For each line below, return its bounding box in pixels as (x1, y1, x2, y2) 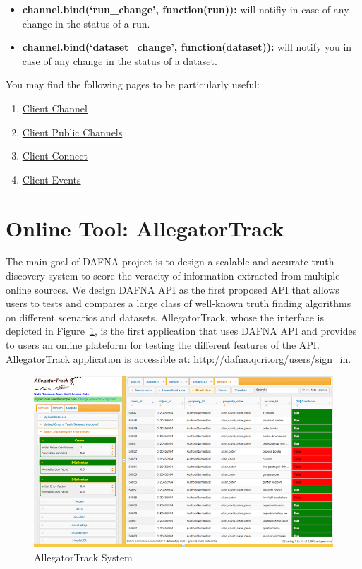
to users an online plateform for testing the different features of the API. (6, 337, 320, 352)
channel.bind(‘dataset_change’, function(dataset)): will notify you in (22, 40, 352, 54)
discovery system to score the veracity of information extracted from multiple (6, 268, 340, 283)
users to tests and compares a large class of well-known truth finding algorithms (6, 296, 351, 311)
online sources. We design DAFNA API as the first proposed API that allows (6, 282, 339, 297)
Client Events (22, 172, 81, 186)
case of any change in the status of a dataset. (22, 53, 217, 68)
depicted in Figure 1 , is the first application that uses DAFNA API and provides (6, 323, 357, 338)
